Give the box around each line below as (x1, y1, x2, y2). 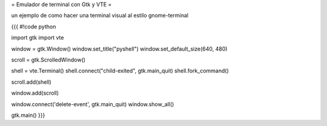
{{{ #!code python (11, 23, 56, 30)
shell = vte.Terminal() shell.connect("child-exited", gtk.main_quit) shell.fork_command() (11, 67, 230, 75)
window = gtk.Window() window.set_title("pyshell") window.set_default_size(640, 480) (11, 45, 228, 52)
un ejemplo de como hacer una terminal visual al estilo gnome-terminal (11, 12, 189, 19)
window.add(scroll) (11, 89, 59, 96)
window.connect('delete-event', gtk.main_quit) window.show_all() (11, 100, 174, 108)
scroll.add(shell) (11, 78, 51, 86)
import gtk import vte (11, 34, 64, 42)
